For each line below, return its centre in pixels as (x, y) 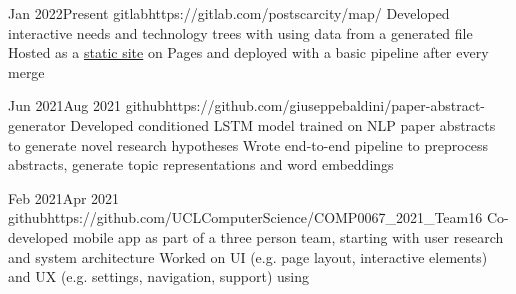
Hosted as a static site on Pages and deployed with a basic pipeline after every (248, 52)
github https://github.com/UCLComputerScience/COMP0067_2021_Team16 (245, 217)
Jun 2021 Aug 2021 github (86, 105)
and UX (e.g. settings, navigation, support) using (158, 276)
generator (37, 124)
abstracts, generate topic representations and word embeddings (201, 164)
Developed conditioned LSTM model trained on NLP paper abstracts (283, 124)
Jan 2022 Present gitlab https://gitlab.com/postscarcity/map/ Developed (229, 13)
